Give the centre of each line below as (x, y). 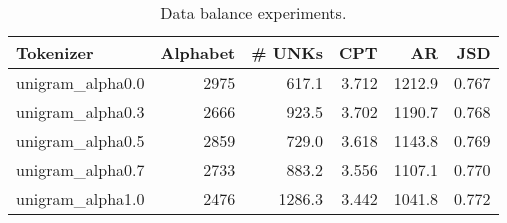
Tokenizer (55, 52)
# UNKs (287, 52)
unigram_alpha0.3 (80, 111)
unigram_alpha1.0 (80, 198)
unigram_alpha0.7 (80, 169)
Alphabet (198, 52)
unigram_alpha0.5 (80, 140)
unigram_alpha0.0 (80, 82)
